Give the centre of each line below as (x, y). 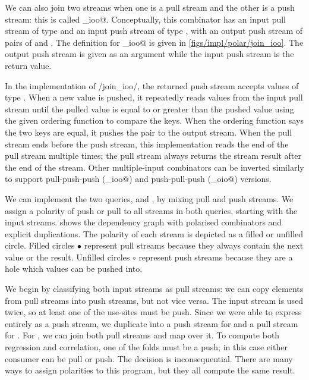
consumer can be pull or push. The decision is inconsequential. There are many (149, 358)
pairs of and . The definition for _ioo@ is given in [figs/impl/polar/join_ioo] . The (154, 42)
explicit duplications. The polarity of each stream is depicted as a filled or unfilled (154, 233)
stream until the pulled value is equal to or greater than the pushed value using (149, 109)
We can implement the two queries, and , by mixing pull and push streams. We (149, 198)
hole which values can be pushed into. (74, 268)
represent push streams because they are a (216, 257)
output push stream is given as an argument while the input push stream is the (149, 54)
